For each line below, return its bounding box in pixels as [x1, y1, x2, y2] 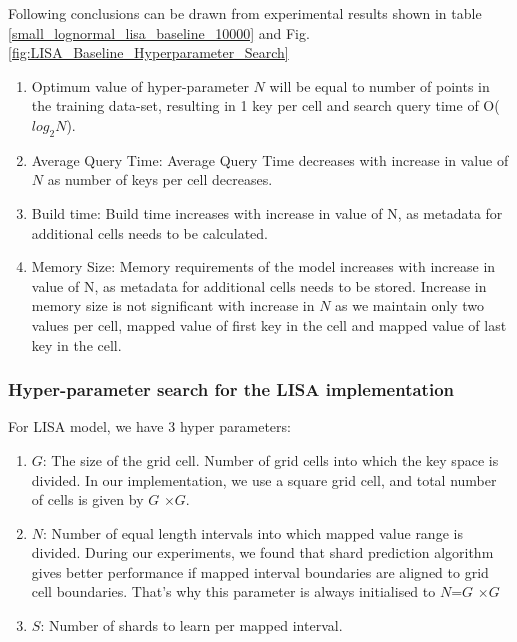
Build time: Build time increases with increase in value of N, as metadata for [31, 202, 503, 223]
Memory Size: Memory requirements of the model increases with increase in [31, 256, 496, 277]
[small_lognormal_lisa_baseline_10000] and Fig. [8, 22, 310, 43]
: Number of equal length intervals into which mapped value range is [43, 522, 463, 543]
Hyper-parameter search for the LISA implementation [8, 377, 454, 402]
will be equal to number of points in [269, 75, 490, 96]
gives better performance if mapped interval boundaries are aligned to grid [31, 561, 489, 582]
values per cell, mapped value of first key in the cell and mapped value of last [31, 314, 507, 335]
